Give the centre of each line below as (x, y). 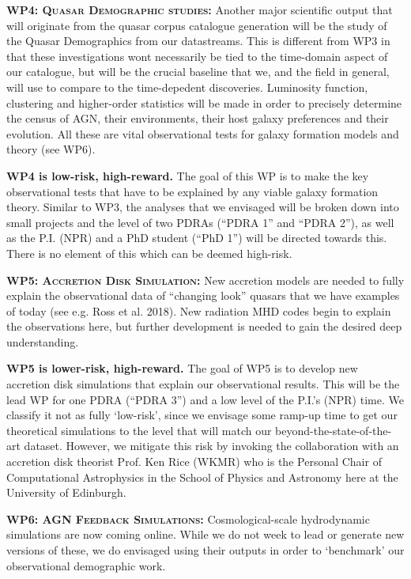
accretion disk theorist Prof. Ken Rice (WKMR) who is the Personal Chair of (194, 462)
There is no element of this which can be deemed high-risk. (149, 253)
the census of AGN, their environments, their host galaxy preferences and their (198, 118)
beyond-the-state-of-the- (334, 430)
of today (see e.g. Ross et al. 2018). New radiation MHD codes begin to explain (199, 310)
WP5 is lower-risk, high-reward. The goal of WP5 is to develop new (182, 368)
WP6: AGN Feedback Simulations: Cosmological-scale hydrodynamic (188, 518)
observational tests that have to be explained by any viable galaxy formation (192, 191)
